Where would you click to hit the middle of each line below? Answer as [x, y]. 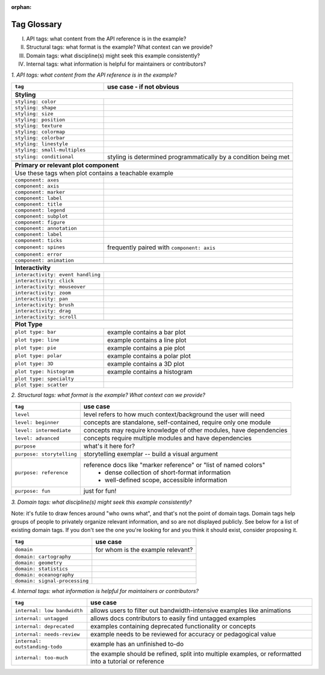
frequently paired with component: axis [162, 247]
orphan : [21, 7]
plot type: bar [36, 332]
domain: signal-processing [52, 581]
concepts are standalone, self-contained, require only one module [177, 422]
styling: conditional [45, 157]
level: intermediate [43, 430]
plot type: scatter [42, 385]
